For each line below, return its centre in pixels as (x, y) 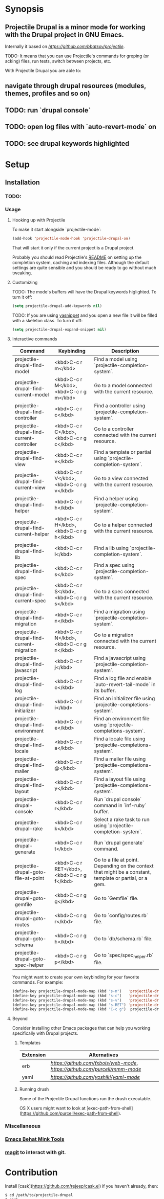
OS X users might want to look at (52, 1108)
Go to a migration (114, 635)
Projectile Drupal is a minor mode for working (75, 27)
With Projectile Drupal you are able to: (43, 70)
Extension (34, 1055)
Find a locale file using (120, 738)
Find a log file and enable (123, 678)
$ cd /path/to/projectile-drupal (39, 1195)
